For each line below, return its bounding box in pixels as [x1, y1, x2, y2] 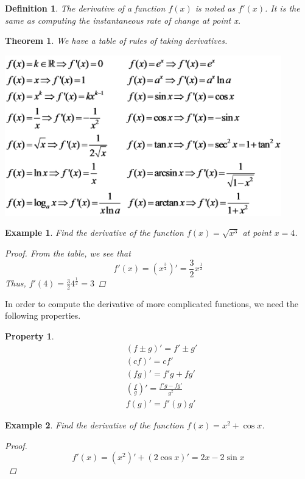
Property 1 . [5, 330, 54, 342]
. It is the [264, 2, 300, 14]
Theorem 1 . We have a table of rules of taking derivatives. [5, 34, 228, 47]
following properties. [5, 309, 81, 322]
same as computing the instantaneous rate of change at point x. [5, 13, 241, 26]
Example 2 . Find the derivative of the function [5, 419, 184, 431]
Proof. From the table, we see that [5, 247, 131, 260]
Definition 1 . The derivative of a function [5, 2, 166, 14]
